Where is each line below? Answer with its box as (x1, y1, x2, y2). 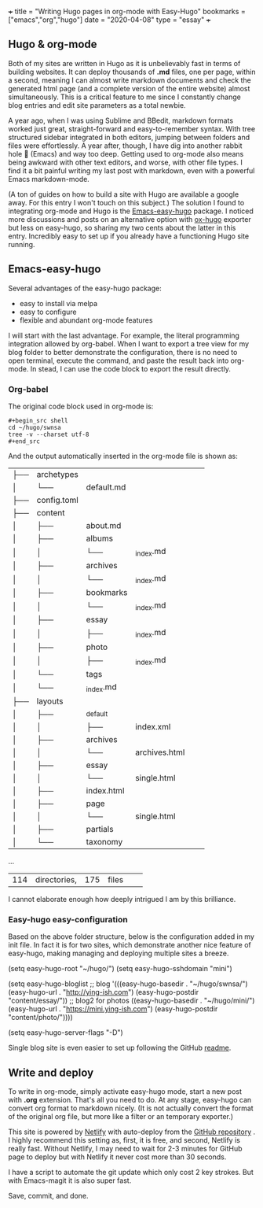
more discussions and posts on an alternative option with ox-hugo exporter (8, 214, 251, 223)
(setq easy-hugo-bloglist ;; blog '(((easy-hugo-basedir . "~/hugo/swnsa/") (8, 979, 249, 988)
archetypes (36, 468, 79, 479)
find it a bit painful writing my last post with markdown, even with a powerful (8, 165, 255, 175)
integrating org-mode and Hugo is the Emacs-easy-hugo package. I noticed (8, 206, 254, 216)
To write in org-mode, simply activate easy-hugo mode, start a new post (8, 1087, 242, 1096)
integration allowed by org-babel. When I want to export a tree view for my (8, 338, 250, 349)
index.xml (135, 722, 171, 733)
